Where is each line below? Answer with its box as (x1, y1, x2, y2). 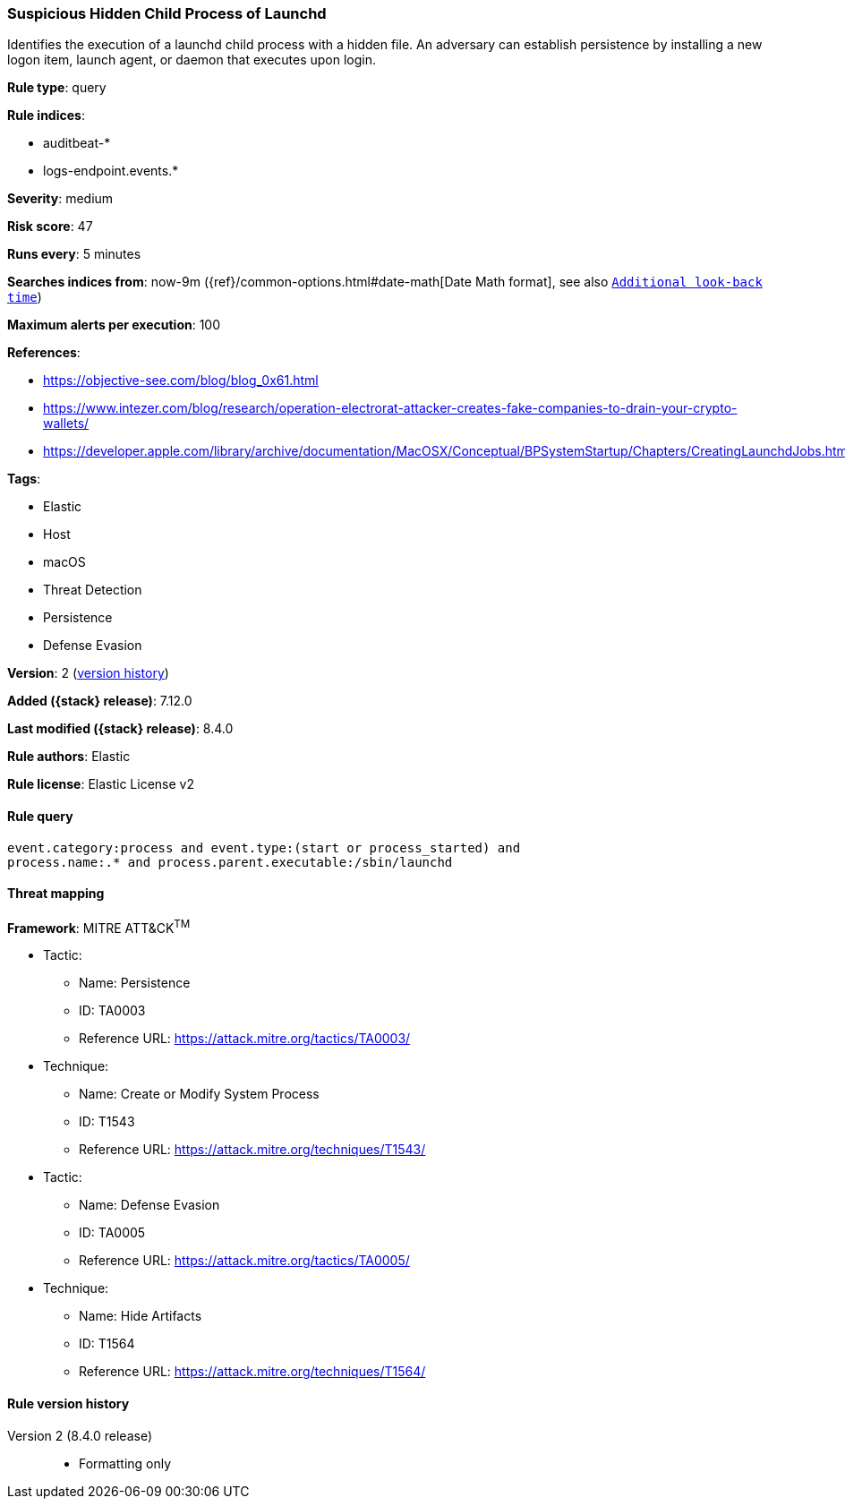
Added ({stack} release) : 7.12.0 (7, 693, 192, 709)
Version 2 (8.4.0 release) (7, 1427, 152, 1443)
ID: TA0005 (79, 1225, 146, 1241)
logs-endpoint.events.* (43, 163, 179, 179)
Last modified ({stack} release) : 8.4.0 (7, 721, 234, 737)
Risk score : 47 (7, 218, 93, 235)
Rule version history (7, 1396, 130, 1412)
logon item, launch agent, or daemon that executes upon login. (7, 52, 377, 68)
